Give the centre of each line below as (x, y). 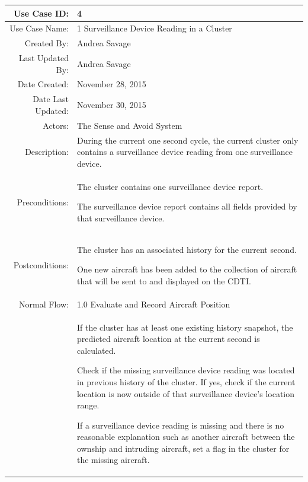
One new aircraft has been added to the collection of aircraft (187, 269)
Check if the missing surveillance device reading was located (186, 370)
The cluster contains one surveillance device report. (170, 186)
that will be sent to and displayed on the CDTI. (164, 280)
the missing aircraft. (113, 460)
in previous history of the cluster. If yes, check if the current (186, 381)
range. (88, 405)
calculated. (96, 350)
